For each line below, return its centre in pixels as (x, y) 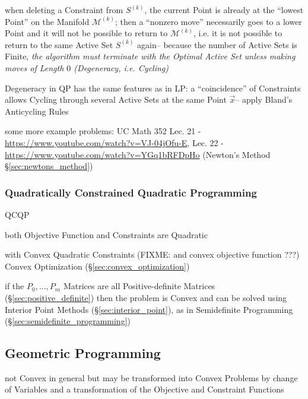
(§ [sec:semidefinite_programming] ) (68, 321)
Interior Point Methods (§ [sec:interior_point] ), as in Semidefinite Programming (149, 309)
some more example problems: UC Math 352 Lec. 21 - (103, 131)
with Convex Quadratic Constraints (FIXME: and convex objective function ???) (152, 254)
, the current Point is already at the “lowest (224, 9)
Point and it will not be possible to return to (86, 33)
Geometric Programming (83, 353)
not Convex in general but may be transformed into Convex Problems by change (151, 377)
